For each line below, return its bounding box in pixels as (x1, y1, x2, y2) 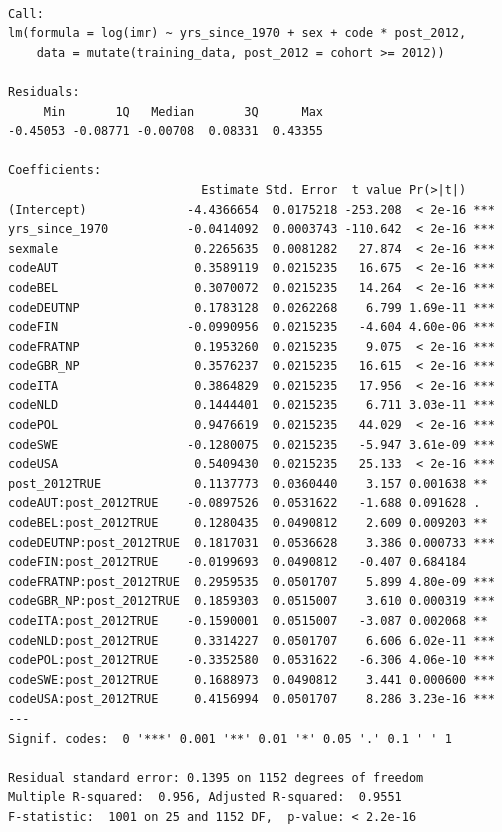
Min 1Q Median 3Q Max (43, 104, 323, 119)
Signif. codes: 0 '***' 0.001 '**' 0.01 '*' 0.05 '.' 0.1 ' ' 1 (8, 731, 452, 746)
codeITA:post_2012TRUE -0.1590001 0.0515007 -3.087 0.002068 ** (8, 614, 488, 628)
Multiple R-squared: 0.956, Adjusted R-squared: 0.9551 (8, 790, 402, 805)
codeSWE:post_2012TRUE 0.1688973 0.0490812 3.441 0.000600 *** (8, 672, 495, 687)
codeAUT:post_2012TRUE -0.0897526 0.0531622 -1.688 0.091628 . (8, 496, 481, 511)
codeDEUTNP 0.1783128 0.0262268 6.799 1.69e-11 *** (8, 300, 495, 315)
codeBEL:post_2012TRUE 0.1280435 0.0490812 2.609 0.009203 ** (8, 516, 488, 531)
